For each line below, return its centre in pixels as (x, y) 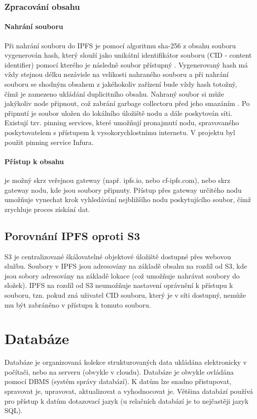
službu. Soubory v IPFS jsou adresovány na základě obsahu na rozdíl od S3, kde (126, 266)
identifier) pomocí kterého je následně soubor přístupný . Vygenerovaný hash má (126, 64)
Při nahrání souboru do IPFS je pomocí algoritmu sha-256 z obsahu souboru (120, 45)
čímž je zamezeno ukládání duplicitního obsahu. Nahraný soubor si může (114, 93)
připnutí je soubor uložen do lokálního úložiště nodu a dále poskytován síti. (118, 113)
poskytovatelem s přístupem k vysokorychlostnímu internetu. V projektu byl (120, 132)
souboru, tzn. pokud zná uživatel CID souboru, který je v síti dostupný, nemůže (125, 295)
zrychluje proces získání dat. (47, 209)
